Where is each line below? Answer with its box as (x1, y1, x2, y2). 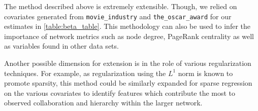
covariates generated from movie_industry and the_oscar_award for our (4, 11, 232, 21)
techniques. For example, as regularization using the (4, 67, 166, 78)
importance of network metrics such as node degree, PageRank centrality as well (4, 30, 254, 41)
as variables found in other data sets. (4, 41, 119, 51)
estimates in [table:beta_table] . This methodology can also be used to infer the (4, 21, 250, 31)
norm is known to (178, 67, 233, 78)
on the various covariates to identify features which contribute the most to (4, 87, 236, 98)
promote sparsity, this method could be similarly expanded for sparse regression (4, 78, 252, 88)
